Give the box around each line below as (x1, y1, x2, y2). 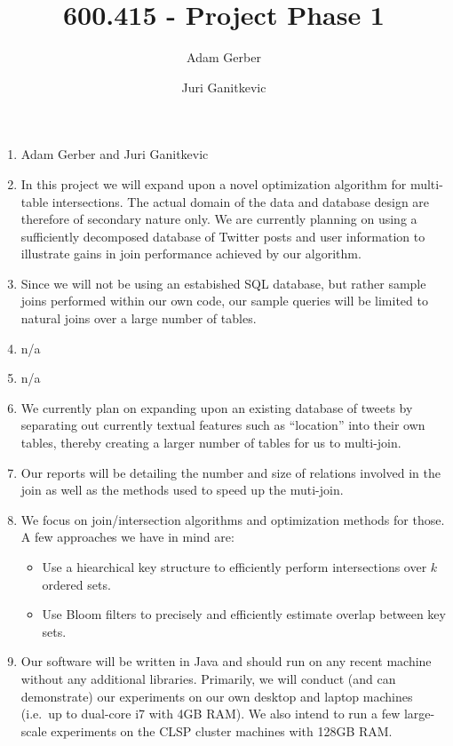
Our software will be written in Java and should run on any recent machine (20, 652, 432, 671)
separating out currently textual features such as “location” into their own (20, 416, 425, 434)
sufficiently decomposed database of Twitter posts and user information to (20, 226, 425, 245)
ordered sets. (42, 575, 111, 593)
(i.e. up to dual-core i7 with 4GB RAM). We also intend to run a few (20, 704, 401, 723)
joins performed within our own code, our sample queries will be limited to (20, 291, 428, 310)
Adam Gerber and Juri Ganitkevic (20, 145, 209, 163)
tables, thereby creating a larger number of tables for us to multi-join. (20, 433, 401, 452)
